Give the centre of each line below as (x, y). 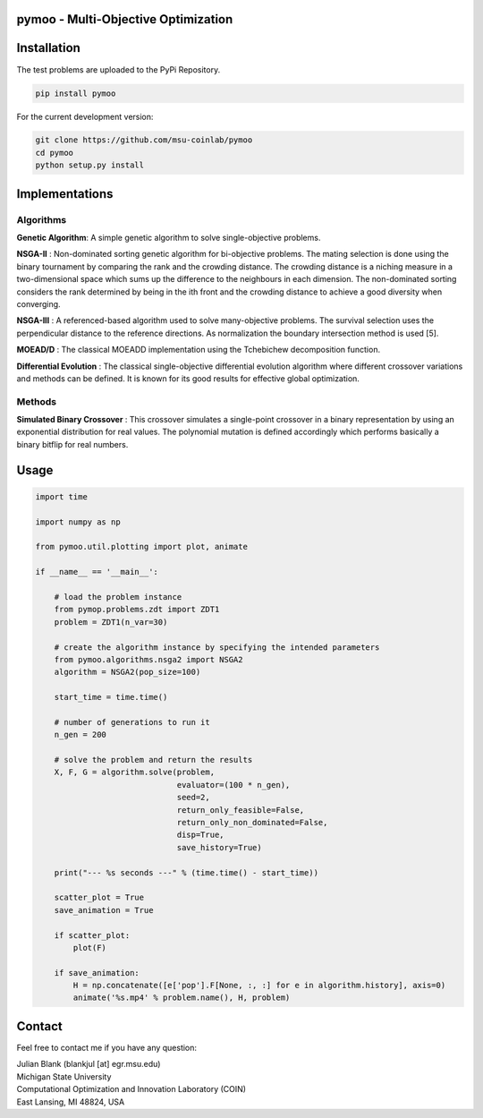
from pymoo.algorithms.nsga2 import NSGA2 (148, 659)
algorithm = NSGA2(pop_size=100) (127, 672)
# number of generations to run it (132, 722)
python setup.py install (90, 165)
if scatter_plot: (92, 935)
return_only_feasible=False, (241, 810)
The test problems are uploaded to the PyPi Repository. (119, 69)
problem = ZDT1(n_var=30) (111, 622)
